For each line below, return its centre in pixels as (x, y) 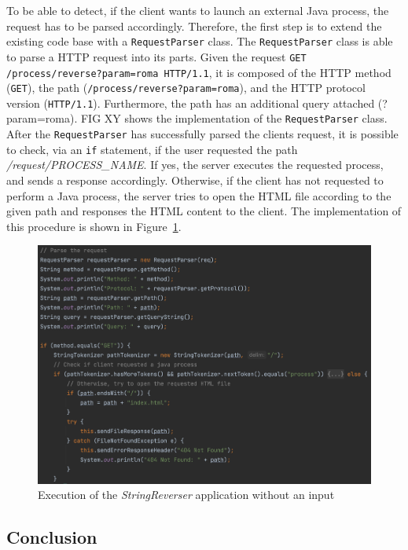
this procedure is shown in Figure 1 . (94, 226)
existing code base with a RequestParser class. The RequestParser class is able (200, 41)
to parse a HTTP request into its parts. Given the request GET (156, 56)
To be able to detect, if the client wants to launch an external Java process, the (198, 10)
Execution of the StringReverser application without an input (186, 495)
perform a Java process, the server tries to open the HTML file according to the (199, 195)
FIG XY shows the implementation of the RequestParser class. (234, 118)
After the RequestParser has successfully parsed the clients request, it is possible (202, 134)
